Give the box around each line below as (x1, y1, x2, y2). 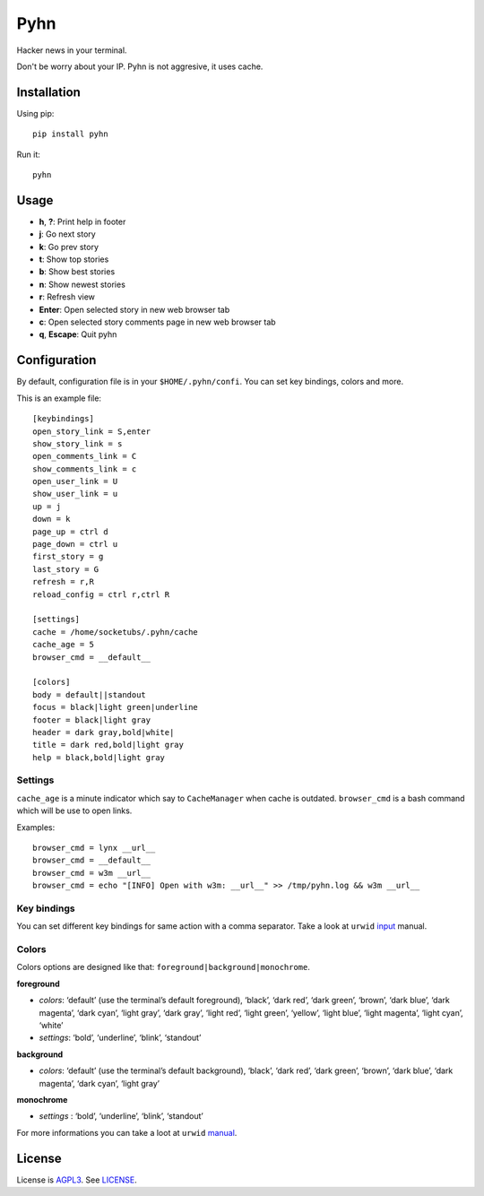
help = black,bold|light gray (32, 752, 166, 762)
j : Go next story (39, 229, 96, 239)
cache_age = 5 (32, 639, 94, 650)
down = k (32, 514, 71, 524)
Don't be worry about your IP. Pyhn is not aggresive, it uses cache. (16, 61, 264, 72)
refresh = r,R (32, 576, 94, 587)
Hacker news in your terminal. (16, 45, 127, 56)
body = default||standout (32, 689, 147, 699)
